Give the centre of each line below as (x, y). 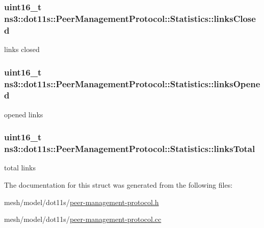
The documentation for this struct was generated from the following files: (118, 185)
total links (20, 168)
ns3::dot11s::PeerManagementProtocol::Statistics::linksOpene (132, 83)
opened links (24, 114)
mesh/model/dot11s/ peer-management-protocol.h (82, 202)
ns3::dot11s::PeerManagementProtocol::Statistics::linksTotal (130, 149)
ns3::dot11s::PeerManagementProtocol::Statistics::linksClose (130, 18)
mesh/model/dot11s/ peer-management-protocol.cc (83, 219)
